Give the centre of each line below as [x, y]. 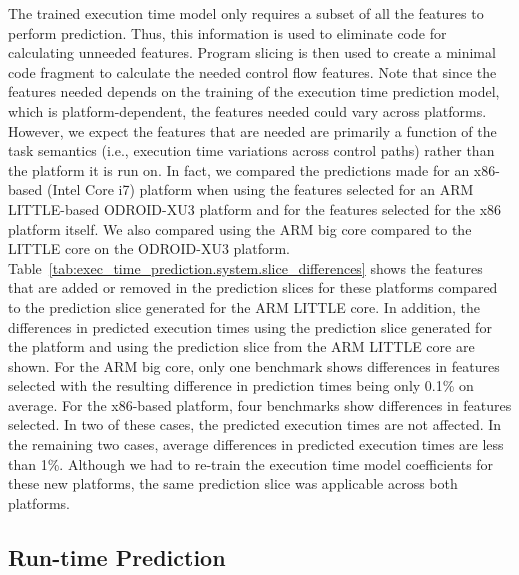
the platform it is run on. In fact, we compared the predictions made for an [239, 169]
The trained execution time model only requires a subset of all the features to [246, 13]
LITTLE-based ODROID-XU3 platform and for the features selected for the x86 [255, 208]
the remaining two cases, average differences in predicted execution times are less [256, 444]
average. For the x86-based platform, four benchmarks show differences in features [260, 404]
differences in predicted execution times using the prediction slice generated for [250, 326]
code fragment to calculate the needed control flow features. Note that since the [252, 71]
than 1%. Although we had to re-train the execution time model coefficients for [251, 463]
